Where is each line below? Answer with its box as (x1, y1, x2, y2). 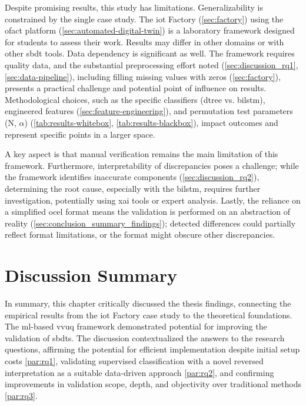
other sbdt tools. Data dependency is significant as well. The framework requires (5, 47, 295, 59)
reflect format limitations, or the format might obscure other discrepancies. (5, 228, 275, 241)
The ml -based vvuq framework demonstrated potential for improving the (5, 320, 267, 332)
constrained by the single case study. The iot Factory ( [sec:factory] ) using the (5, 12, 284, 25)
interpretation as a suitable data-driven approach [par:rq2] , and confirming (5, 366, 274, 378)
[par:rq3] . (5, 389, 38, 401)
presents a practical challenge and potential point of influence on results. (5, 82, 267, 94)
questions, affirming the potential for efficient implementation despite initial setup (5, 343, 300, 355)
